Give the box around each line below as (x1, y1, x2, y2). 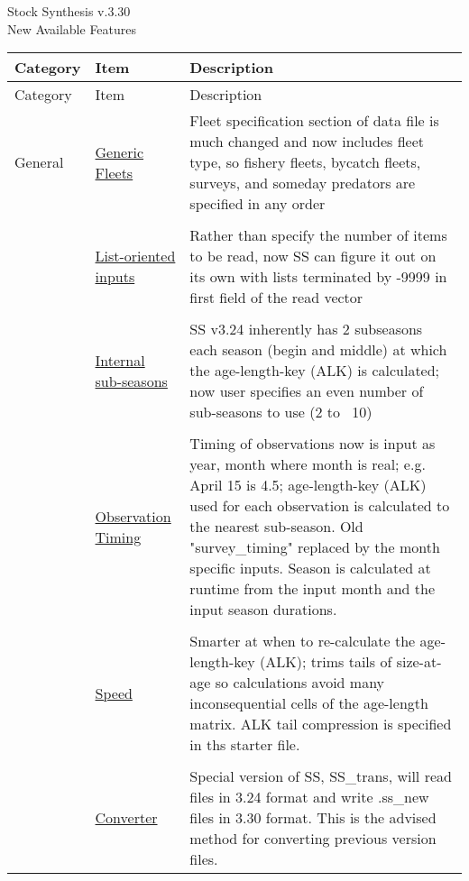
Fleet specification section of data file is (189, 110, 439, 132)
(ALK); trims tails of (260, 651, 392, 673)
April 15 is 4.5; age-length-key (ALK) (189, 474, 427, 496)
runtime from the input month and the (189, 578, 436, 600)
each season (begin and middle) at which (189, 339, 447, 361)
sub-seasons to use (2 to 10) (189, 401, 372, 423)
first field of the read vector (189, 287, 363, 308)
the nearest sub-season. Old (189, 516, 363, 537)
